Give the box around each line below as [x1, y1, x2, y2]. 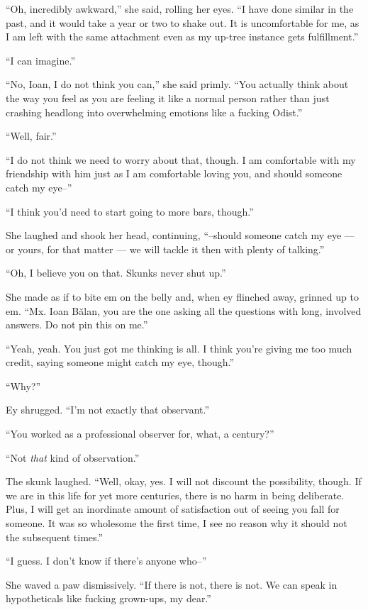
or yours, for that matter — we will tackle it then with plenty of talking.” [6, 241, 325, 256]
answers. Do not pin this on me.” [6, 317, 148, 332]
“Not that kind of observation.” [6, 450, 140, 465]
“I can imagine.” [6, 52, 75, 67]
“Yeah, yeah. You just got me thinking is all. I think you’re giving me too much [6, 340, 352, 355]
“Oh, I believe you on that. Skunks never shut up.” [6, 265, 226, 280]
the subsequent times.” [6, 529, 104, 544]
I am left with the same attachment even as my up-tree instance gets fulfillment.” [6, 29, 359, 44]
